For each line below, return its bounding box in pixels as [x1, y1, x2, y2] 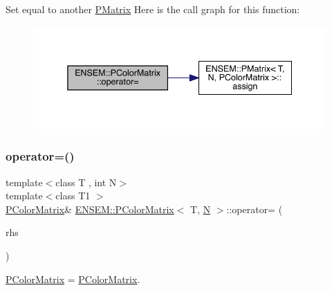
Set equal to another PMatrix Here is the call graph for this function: [6, 2, 300, 16]
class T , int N [55, 174, 117, 189]
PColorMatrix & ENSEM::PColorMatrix [6, 201, 174, 216]
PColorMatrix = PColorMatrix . [6, 271, 140, 286]
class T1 [55, 188, 91, 203]
